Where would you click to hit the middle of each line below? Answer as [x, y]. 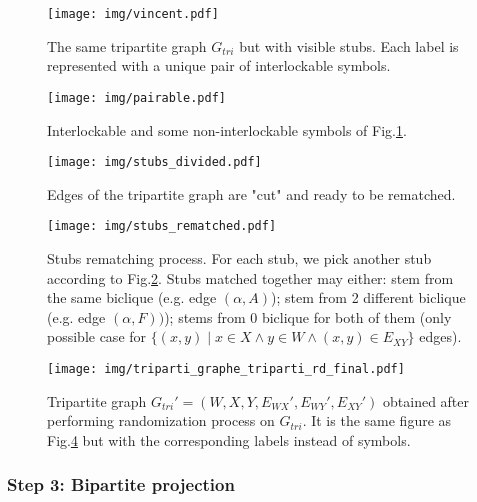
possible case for [97, 336]
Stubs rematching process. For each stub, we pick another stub [239, 258]
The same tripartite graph [127, 45]
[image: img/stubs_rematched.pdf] [162, 226]
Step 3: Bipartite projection [121, 484]
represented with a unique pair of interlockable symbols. [219, 65]
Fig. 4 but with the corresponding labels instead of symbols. [229, 439]
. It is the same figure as [377, 420]
